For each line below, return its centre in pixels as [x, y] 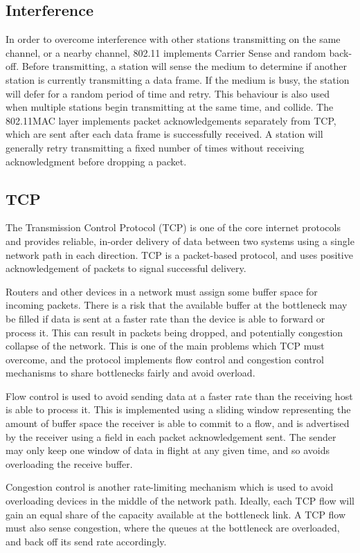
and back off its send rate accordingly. [86, 541]
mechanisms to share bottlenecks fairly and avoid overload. [130, 373]
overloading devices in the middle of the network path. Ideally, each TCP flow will [180, 501]
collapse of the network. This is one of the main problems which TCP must [165, 346]
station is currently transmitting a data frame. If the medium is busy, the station [178, 79]
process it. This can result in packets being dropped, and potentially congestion [174, 332]
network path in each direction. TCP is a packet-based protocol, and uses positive [179, 254]
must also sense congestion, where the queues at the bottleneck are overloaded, [173, 528]
